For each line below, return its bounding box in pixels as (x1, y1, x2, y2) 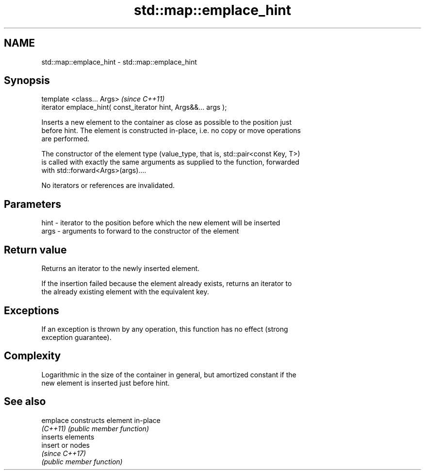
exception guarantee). (41, 333, 112, 341)
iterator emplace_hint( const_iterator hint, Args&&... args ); (41, 103, 227, 112)
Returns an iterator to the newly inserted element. (41, 264, 200, 273)
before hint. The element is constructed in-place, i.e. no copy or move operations (41, 126, 301, 135)
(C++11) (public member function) (41, 424, 149, 433)
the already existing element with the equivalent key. (41, 288, 209, 296)
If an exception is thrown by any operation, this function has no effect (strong (41, 324, 288, 333)
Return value (4, 243, 67, 256)
